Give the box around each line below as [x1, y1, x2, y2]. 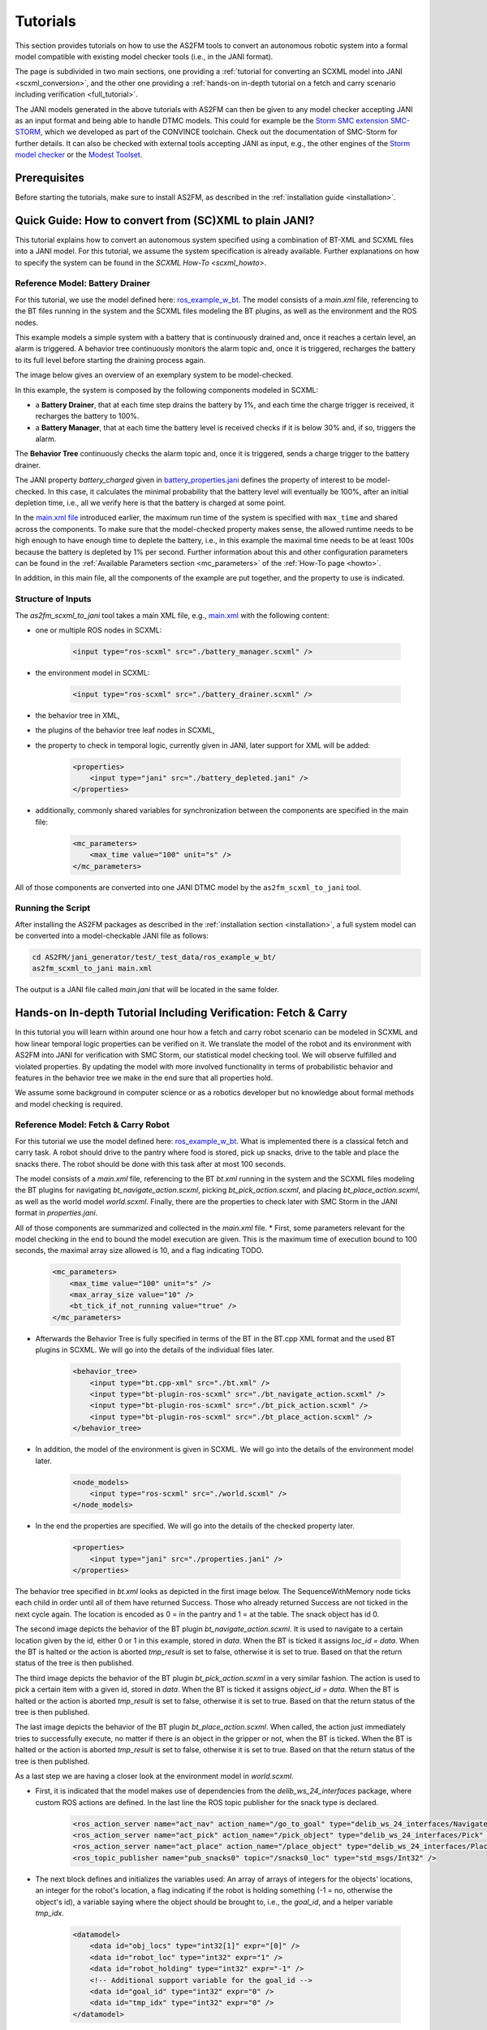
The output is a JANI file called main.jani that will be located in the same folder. [15, 985, 280, 995]
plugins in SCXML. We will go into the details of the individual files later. [35, 1345, 275, 1355]
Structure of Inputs [15, 594, 92, 605]
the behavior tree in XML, [35, 710, 121, 720]
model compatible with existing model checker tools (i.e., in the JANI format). [15, 51, 274, 61]
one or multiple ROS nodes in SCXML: [35, 625, 162, 635]
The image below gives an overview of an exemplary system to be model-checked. [15, 370, 294, 380]
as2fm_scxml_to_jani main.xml [32, 964, 153, 974]
